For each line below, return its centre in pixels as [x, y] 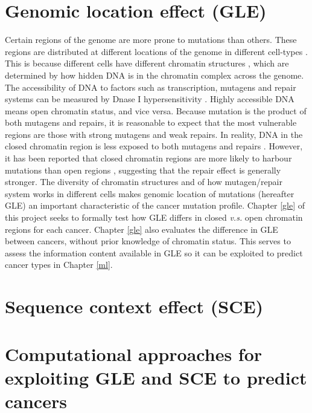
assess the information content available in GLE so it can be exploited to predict [154, 252]
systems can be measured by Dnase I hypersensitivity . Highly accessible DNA [150, 99]
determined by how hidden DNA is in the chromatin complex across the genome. [154, 75]
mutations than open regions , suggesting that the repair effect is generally [143, 170]
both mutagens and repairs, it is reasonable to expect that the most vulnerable [151, 122]
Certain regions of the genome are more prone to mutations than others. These [151, 40]
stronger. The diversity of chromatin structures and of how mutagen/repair [144, 182]
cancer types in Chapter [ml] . [59, 265]
